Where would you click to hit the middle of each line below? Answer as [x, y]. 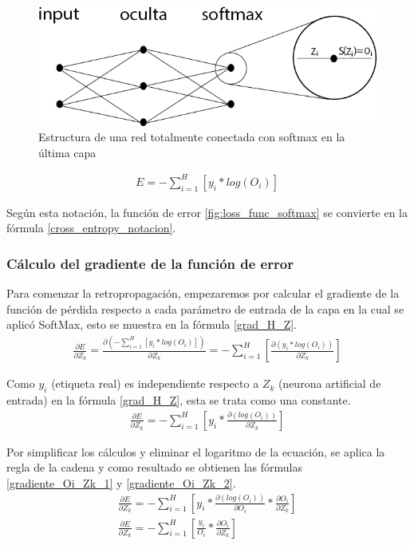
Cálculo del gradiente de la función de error [150, 263]
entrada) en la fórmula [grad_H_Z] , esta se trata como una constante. [179, 400]
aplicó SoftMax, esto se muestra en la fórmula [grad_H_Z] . [152, 324]
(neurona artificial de [329, 383]
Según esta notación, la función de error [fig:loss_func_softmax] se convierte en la [207, 212]
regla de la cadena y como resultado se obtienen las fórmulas [154, 467]
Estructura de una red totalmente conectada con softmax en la [192, 137]
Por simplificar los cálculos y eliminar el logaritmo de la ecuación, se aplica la [196, 451]
